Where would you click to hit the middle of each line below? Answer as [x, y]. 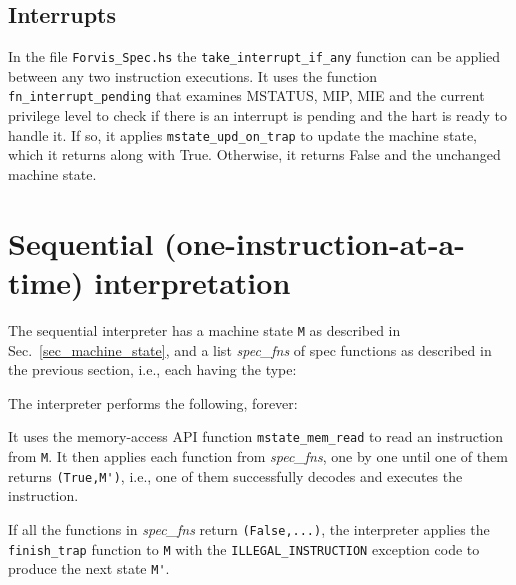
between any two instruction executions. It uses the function [192, 75]
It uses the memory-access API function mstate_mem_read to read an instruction [256, 436]
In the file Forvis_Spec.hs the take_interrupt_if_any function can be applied [254, 56]
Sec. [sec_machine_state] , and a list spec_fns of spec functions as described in [250, 349]
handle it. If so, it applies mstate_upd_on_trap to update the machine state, [242, 134]
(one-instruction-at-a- [314, 242]
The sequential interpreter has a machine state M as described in [204, 329]
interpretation [192, 281]
